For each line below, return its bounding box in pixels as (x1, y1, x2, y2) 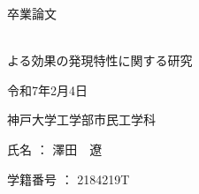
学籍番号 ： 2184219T (7, 169, 130, 188)
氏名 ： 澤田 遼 (7, 139, 103, 158)
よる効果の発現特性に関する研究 (7, 51, 193, 70)
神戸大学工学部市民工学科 (7, 110, 156, 129)
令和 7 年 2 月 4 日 (7, 80, 88, 99)
